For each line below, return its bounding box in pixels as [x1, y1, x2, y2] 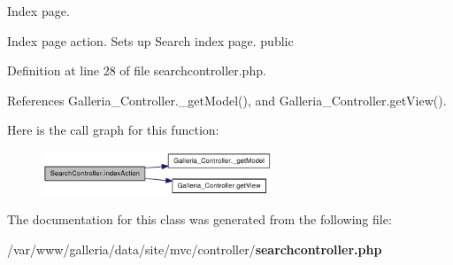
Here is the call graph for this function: [7, 121, 219, 139]
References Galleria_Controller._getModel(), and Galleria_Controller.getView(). [7, 90, 447, 109]
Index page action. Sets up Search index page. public [7, 31, 294, 50]
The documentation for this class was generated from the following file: [7, 210, 392, 229]
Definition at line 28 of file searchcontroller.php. [7, 61, 266, 80]
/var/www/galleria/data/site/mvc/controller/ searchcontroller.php [7, 239, 382, 258]
